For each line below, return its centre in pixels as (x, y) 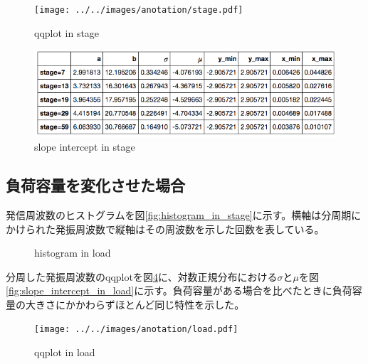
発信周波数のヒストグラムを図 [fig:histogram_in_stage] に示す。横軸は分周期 (179, 214)
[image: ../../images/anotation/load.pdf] (136, 330)
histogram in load (73, 253)
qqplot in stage (67, 32)
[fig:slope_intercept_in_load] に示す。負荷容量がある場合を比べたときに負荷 (179, 290)
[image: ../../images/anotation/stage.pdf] (139, 10)
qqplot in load (65, 352)
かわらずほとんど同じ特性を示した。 (160, 304)
